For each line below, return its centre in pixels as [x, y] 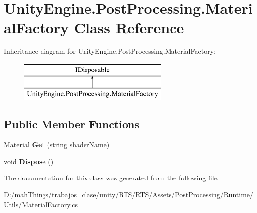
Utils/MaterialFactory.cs [41, 204]
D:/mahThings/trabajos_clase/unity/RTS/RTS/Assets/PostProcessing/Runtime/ [129, 195]
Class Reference [129, 27]
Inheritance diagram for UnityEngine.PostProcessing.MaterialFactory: [110, 51]
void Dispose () [29, 161]
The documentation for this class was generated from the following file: [111, 178]
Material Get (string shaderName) [57, 145]
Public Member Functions [72, 124]
